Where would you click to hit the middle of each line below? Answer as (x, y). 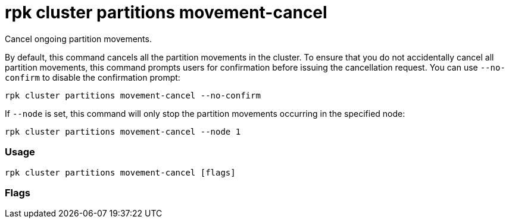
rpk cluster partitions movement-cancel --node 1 (123, 131)
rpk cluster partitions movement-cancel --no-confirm (133, 95)
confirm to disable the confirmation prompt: (93, 77)
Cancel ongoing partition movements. (78, 39)
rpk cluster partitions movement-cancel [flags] (120, 172)
